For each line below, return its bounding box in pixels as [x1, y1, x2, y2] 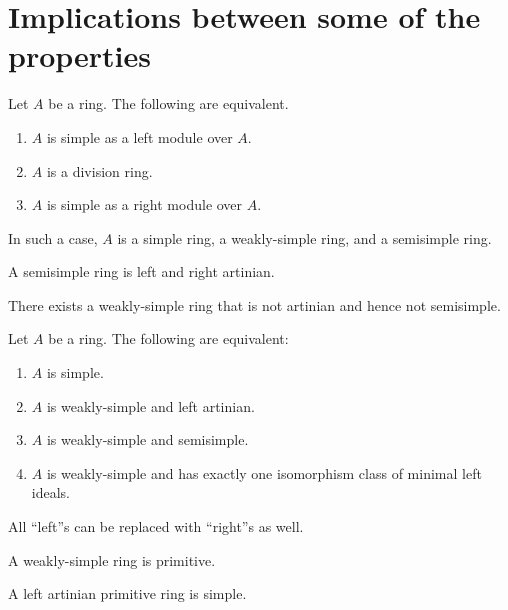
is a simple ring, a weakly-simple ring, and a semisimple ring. [117, 227, 492, 248]
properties [8, 35, 151, 76]
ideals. [31, 482, 70, 503]
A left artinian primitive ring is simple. [8, 583, 247, 604]
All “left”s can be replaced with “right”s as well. [8, 516, 304, 537]
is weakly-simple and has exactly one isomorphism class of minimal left [46, 462, 482, 483]
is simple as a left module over [46, 126, 233, 147]
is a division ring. [46, 160, 153, 181]
